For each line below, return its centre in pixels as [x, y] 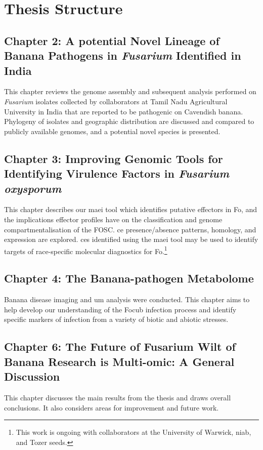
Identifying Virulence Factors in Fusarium [117, 173]
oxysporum [33, 188]
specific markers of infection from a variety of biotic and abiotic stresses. [116, 319]
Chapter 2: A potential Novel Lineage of [112, 40]
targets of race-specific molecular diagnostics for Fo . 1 [86, 250]
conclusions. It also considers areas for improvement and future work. [112, 407]
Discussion [32, 376]
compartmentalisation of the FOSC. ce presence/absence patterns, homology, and [130, 229]
